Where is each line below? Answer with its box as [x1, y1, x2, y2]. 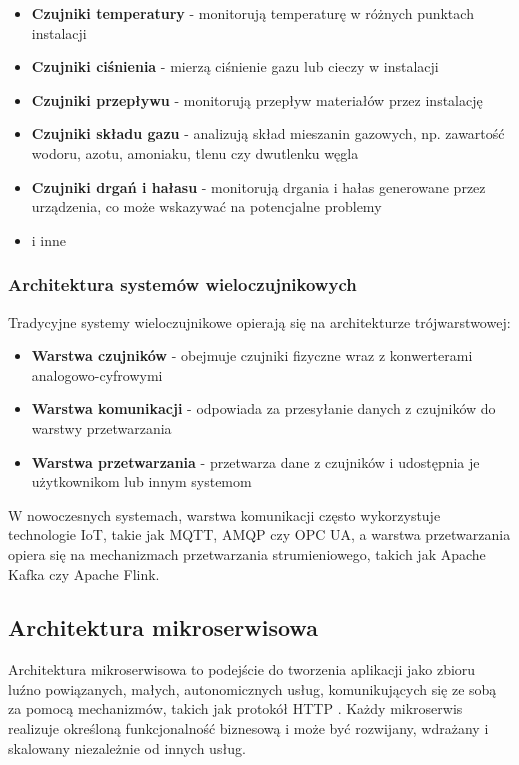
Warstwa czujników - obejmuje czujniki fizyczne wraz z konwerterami [31, 345, 473, 366]
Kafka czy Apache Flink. [8, 563, 160, 584]
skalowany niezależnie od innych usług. [8, 737, 246, 758]
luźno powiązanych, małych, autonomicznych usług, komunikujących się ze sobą [8, 678, 497, 699]
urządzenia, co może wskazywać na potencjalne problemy [31, 196, 382, 217]
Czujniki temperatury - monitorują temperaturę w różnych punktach [31, 3, 474, 23]
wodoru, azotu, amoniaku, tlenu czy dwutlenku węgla [31, 142, 359, 163]
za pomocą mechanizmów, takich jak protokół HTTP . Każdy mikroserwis [8, 698, 463, 719]
